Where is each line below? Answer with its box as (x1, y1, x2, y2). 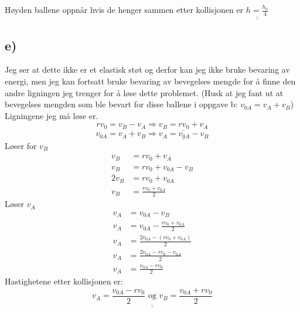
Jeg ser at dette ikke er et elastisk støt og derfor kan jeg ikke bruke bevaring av (5, 63, 290, 76)
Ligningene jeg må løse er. (5, 109, 98, 121)
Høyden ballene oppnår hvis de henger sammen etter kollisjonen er (5, 4, 244, 15)
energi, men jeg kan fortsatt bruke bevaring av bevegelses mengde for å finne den (5, 75, 296, 87)
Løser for (5, 139, 37, 151)
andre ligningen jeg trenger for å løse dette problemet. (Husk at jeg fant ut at (5, 86, 284, 99)
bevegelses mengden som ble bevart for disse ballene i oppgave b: (5, 98, 238, 110)
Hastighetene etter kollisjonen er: (5, 275, 123, 287)
